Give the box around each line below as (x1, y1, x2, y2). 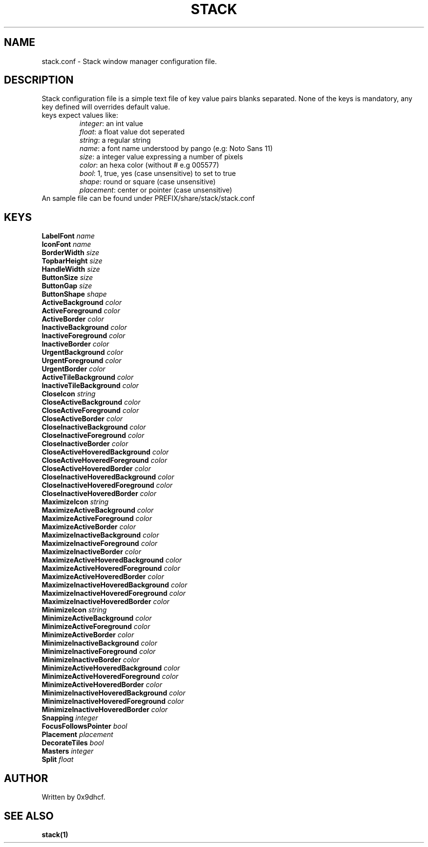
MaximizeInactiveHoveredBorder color (42, 597, 170, 606)
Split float (42, 755, 74, 764)
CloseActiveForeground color (42, 406, 139, 415)
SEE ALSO (4, 809, 54, 822)
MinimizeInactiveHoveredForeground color (42, 697, 184, 706)
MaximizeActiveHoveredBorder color (42, 572, 164, 581)
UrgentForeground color (42, 356, 122, 365)
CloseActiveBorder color (42, 414, 123, 423)
